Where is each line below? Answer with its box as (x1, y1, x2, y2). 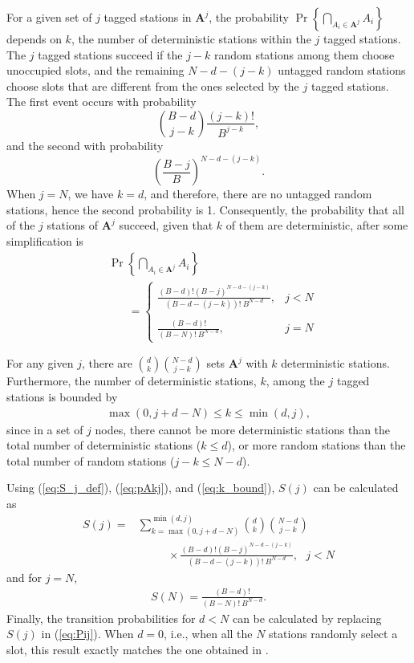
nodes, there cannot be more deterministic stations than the (95, 421, 391, 437)
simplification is (6, 232, 83, 249)
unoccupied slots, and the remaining (6, 62, 185, 79)
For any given (6, 355, 74, 372)
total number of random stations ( (6, 452, 175, 469)
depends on (6, 31, 62, 47)
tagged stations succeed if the (38, 46, 183, 63)
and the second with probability (6, 136, 164, 153)
